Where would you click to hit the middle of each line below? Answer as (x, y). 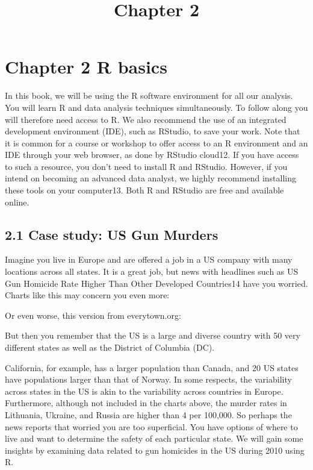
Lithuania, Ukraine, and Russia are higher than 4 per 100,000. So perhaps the (148, 414)
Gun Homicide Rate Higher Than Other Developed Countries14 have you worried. (156, 283)
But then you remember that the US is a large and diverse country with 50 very (153, 335)
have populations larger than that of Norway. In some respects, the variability (148, 379)
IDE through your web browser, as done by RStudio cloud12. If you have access (152, 155)
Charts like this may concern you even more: (87, 295)
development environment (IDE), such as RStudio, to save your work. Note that (153, 131)
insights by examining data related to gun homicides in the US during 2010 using (155, 450)
